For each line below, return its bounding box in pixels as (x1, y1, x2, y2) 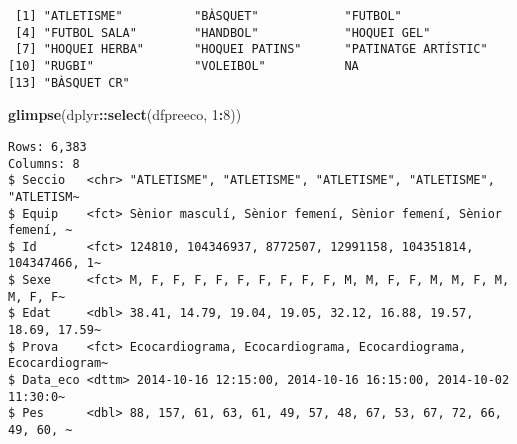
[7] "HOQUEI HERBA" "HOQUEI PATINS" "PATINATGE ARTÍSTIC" (15, 42, 488, 57)
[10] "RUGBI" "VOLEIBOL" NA (8, 58, 359, 73)
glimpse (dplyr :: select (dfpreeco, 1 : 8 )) (8, 104, 242, 125)
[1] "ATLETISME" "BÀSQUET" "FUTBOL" (15, 9, 402, 23)
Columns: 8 (8, 156, 80, 171)
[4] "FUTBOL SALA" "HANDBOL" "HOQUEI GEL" (15, 25, 431, 40)
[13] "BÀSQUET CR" (8, 75, 130, 90)
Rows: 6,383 (8, 139, 87, 154)
